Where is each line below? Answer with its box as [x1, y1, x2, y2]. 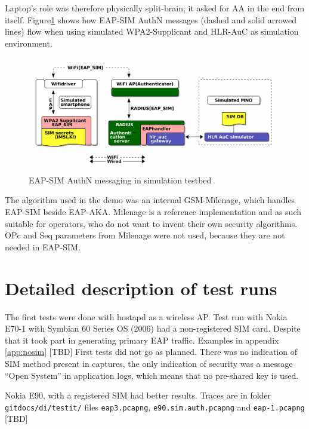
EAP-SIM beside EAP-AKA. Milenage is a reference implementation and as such [5, 206, 301, 218]
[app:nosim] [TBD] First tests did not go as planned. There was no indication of [5, 345, 297, 358]
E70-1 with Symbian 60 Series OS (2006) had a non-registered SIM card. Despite [5, 322, 301, 335]
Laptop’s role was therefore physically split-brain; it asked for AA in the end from [5, 2, 305, 14]
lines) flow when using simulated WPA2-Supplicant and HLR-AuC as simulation [5, 25, 299, 38]
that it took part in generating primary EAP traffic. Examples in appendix [5, 333, 279, 346]
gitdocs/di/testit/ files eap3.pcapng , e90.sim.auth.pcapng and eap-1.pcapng [5, 400, 305, 413]
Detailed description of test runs [5, 275, 277, 300]
